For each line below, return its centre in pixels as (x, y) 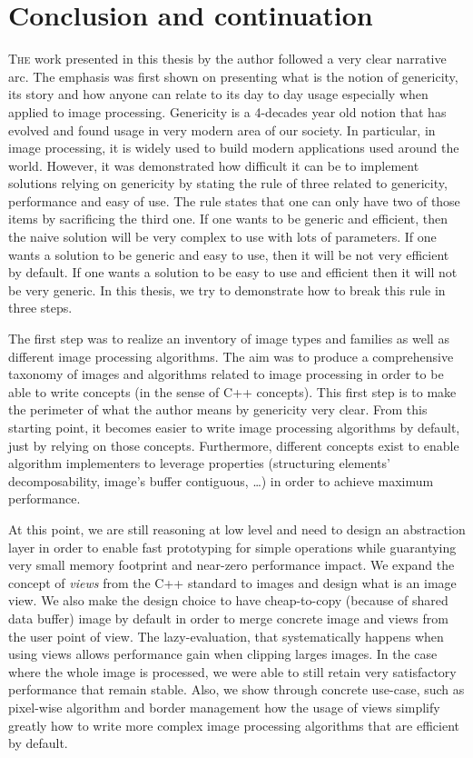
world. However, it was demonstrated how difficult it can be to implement (214, 165)
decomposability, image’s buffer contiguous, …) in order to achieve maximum (221, 480)
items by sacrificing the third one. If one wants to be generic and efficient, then (228, 219)
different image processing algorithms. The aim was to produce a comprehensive (231, 356)
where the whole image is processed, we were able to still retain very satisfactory (232, 671)
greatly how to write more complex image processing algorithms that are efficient (234, 725)
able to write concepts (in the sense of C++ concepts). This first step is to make (232, 391)
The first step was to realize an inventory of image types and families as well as (229, 339)
